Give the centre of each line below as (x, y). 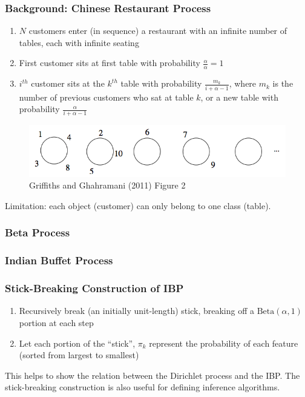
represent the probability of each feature (224, 343)
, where (243, 83)
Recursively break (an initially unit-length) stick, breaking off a (137, 311)
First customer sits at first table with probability (110, 63)
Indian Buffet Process (59, 260)
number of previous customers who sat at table (106, 97)
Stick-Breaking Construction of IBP (94, 288)
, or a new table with (239, 97)
